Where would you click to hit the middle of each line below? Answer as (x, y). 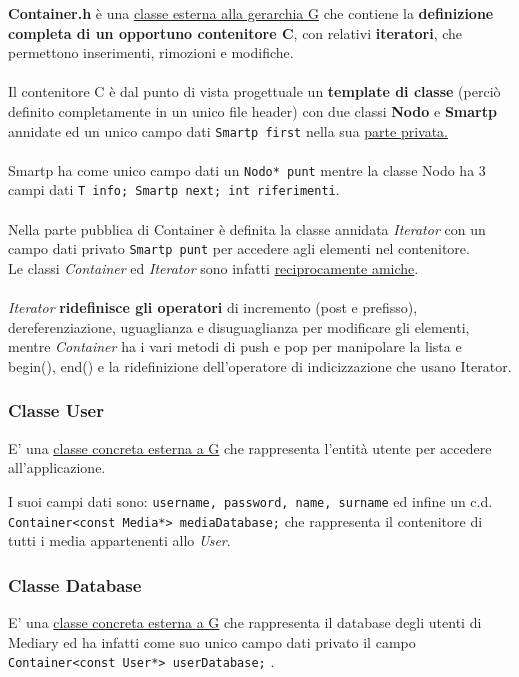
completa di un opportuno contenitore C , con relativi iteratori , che (235, 32)
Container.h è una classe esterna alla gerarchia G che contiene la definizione (251, 13)
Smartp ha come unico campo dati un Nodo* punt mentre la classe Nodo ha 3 (247, 169)
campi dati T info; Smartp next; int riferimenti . (174, 189)
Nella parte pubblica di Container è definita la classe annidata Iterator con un (247, 228)
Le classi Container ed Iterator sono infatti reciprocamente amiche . (213, 267)
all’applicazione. (57, 467)
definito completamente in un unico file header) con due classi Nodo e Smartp (252, 110)
